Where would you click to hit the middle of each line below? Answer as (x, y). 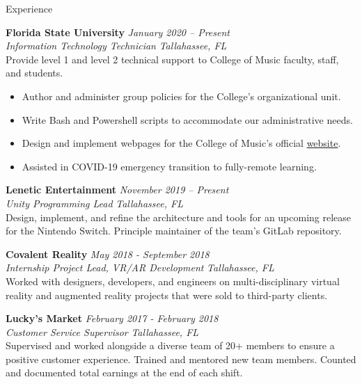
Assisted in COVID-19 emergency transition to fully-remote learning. (169, 166)
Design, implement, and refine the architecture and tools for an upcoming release (179, 217)
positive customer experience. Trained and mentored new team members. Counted (181, 359)
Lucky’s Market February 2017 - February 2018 (112, 318)
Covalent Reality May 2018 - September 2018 (108, 254)
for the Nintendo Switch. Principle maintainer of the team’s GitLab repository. (174, 231)
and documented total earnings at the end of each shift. (124, 373)
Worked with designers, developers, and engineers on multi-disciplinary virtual (173, 281)
